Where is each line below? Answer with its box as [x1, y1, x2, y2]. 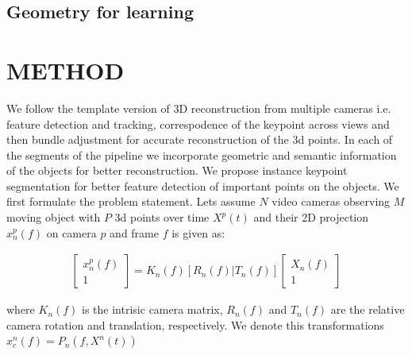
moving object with [6, 209, 101, 226]
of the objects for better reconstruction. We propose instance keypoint [6, 162, 348, 179]
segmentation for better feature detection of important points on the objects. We [6, 177, 399, 194]
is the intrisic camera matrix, [82, 301, 223, 318]
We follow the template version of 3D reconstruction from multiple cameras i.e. [6, 99, 391, 116]
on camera [46, 224, 97, 241]
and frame [110, 224, 159, 241]
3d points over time [114, 209, 210, 226]
